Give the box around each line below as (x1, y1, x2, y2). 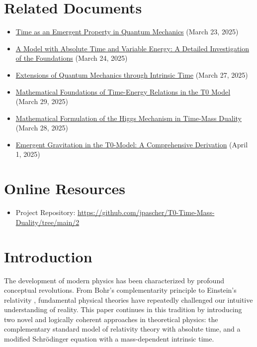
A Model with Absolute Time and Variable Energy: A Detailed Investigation (15, 43, 250, 53)
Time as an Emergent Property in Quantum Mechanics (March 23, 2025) (15, 26, 239, 37)
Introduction (4, 246, 92, 266)
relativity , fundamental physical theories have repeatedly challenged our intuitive (4, 294, 253, 305)
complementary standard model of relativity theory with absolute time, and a (4, 324, 241, 334)
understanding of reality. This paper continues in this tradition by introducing (4, 304, 242, 315)
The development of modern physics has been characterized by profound (4, 275, 224, 285)
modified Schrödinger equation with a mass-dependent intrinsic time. (4, 334, 214, 344)
